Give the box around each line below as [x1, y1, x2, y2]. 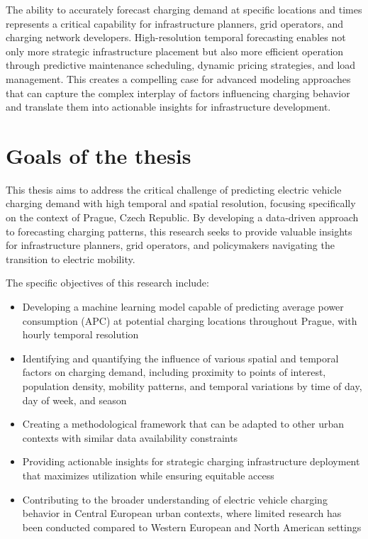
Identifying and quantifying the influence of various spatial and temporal [22, 350, 339, 365]
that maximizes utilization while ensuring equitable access [22, 467, 274, 482]
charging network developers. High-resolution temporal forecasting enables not [6, 30, 346, 45]
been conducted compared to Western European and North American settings [22, 519, 362, 534]
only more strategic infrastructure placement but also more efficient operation [6, 43, 344, 58]
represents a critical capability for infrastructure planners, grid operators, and [6, 16, 344, 30]
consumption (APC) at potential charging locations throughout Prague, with [22, 313, 357, 328]
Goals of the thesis [6, 140, 191, 170]
